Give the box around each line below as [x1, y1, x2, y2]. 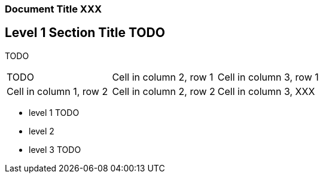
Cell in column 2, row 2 [112, 85, 215, 97]
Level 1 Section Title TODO [5, 25, 165, 41]
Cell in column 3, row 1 [217, 70, 319, 83]
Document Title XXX [5, 3, 102, 15]
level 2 [29, 125, 54, 136]
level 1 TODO [29, 107, 80, 118]
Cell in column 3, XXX [217, 85, 315, 97]
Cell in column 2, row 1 [112, 70, 214, 83]
